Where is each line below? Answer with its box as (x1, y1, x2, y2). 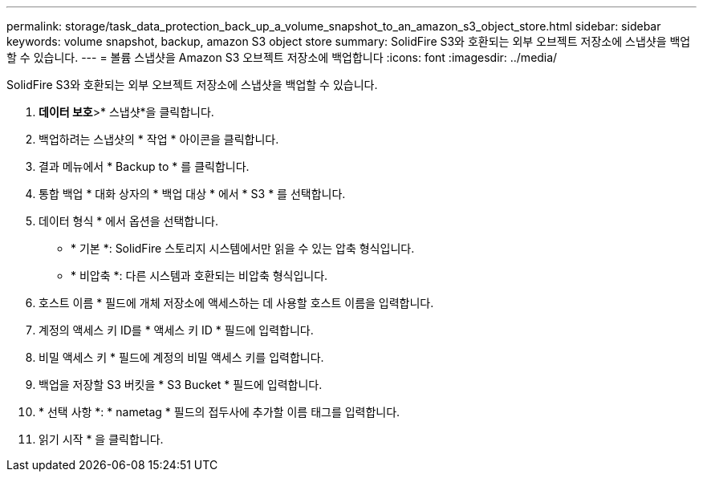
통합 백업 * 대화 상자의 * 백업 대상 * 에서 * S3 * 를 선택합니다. (39, 187, 346, 201)
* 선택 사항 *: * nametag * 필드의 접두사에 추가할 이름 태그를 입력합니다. (39, 405, 400, 419)
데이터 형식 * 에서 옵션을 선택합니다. (39, 214, 218, 228)
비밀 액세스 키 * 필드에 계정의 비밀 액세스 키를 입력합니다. (39, 350, 324, 364)
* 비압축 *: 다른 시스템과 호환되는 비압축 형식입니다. (71, 269, 328, 282)
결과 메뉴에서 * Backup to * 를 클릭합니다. (39, 160, 250, 173)
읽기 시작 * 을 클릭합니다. (39, 432, 164, 446)
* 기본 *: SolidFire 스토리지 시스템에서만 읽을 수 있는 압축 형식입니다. (71, 241, 415, 255)
